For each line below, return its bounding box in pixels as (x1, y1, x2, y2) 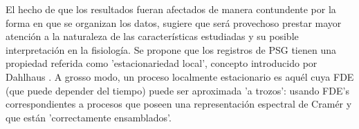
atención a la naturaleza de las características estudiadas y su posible (6, 29, 299, 43)
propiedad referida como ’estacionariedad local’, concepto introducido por (6, 56, 317, 70)
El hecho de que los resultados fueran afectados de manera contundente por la (6, 2, 336, 16)
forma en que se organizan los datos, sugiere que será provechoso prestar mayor (6, 15, 342, 30)
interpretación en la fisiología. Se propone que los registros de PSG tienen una (6, 42, 336, 57)
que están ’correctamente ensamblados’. (6, 110, 172, 124)
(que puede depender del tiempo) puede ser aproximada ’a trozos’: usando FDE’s (6, 83, 349, 97)
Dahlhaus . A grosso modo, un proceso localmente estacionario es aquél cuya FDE (6, 69, 354, 83)
